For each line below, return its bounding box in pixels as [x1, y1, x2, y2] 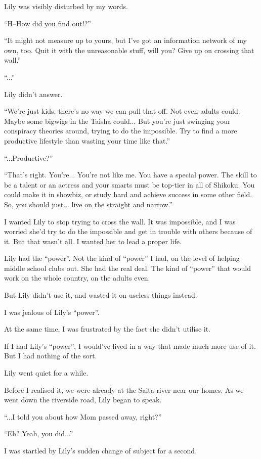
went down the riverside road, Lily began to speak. [4, 394, 162, 405]
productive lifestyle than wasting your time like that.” [4, 135, 170, 146]
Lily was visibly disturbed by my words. [4, 1, 128, 11]
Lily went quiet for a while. [4, 368, 89, 378]
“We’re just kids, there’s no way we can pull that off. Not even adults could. [4, 106, 240, 116]
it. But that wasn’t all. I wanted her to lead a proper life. [4, 236, 182, 246]
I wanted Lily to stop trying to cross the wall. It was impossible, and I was [4, 216, 236, 226]
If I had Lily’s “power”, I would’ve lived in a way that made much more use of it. [4, 340, 256, 351]
